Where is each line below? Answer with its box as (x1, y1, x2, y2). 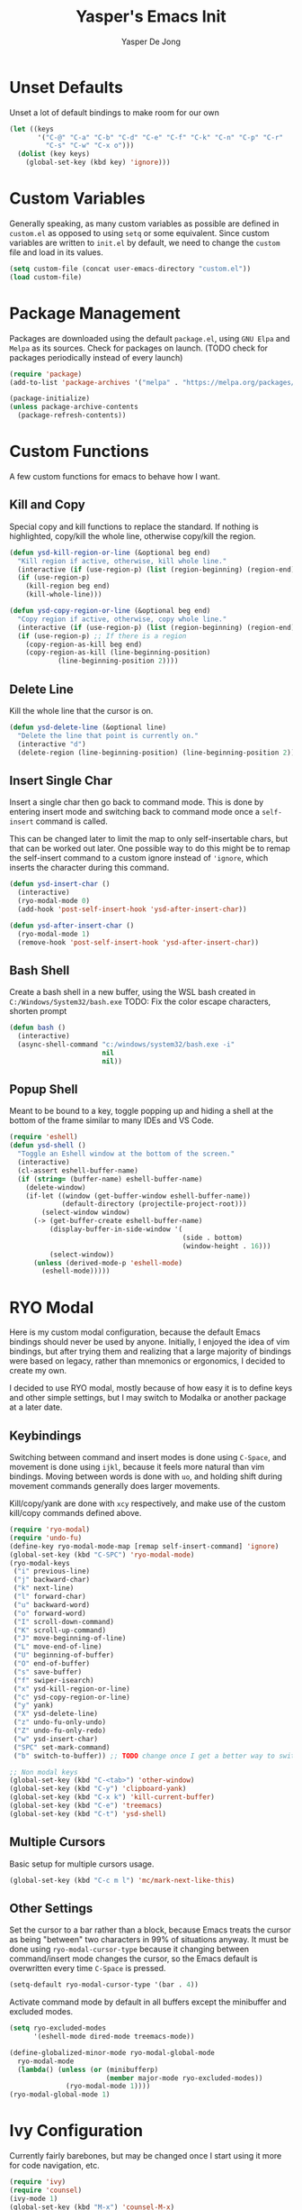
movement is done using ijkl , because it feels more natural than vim (9, 1462, 265, 1473)
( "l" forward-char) (13, 1593, 87, 1602)
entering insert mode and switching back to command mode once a (9, 807, 261, 817)
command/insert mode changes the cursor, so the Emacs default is (9, 1953, 258, 1964)
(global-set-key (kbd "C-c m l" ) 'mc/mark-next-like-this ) (9, 1876, 235, 1885)
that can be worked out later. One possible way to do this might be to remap (9, 843, 290, 854)
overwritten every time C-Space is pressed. (9, 1963, 166, 1974)
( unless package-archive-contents (9, 403, 139, 412)
